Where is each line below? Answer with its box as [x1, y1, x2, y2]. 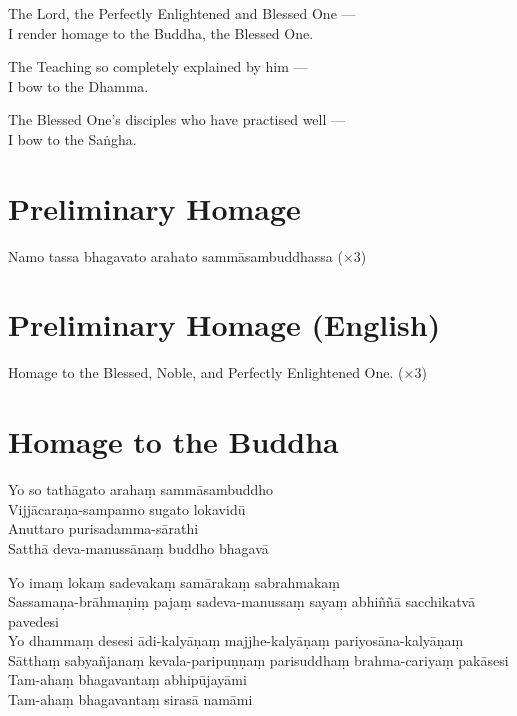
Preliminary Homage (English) [8, 304, 441, 345]
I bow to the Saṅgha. [8, 128, 137, 149]
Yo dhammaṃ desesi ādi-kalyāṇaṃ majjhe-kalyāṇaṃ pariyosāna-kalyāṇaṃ [8, 630, 464, 651]
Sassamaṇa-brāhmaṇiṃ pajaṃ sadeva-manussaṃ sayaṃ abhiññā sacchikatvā [8, 591, 476, 612]
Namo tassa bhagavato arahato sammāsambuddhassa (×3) [8, 245, 367, 266]
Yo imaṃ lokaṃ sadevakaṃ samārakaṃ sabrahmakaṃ [8, 571, 340, 592]
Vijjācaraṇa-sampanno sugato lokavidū [8, 498, 246, 519]
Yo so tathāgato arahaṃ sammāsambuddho [8, 479, 274, 500]
